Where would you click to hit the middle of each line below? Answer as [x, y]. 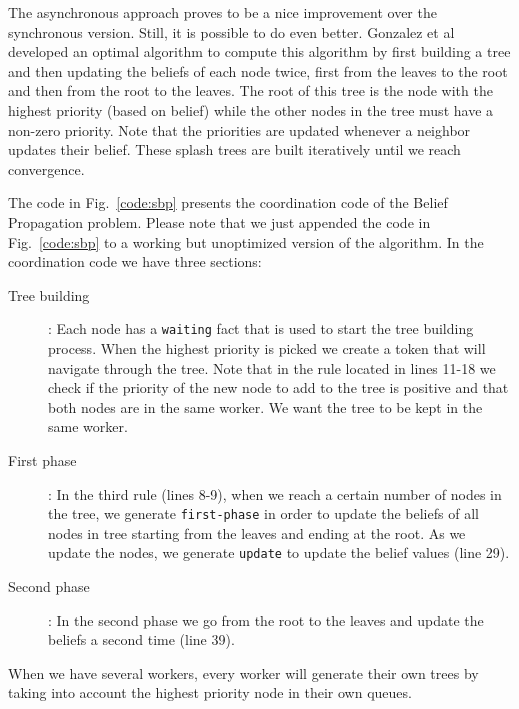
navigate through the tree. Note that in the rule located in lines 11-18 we [272, 367]
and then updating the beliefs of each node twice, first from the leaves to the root [258, 70]
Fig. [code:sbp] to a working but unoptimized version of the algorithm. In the [246, 241]
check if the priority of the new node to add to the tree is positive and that [278, 387]
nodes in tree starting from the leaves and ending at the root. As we [257, 532]
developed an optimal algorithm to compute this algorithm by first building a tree [259, 51]
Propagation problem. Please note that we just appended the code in [219, 221]
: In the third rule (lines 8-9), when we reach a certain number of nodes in [275, 493]
